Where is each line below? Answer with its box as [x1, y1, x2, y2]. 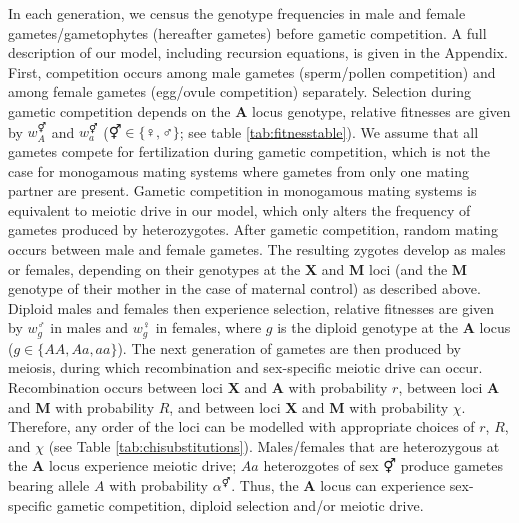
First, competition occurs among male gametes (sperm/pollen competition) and [8, 61, 496, 82]
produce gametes [400, 455, 504, 476]
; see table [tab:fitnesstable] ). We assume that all [179, 121, 479, 142]
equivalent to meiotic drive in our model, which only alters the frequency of [8, 199, 471, 220]
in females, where [155, 317, 262, 338]
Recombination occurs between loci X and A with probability [8, 376, 388, 397]
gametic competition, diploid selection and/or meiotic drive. [56, 494, 424, 515]
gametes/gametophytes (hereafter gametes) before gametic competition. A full [8, 22, 487, 43]
